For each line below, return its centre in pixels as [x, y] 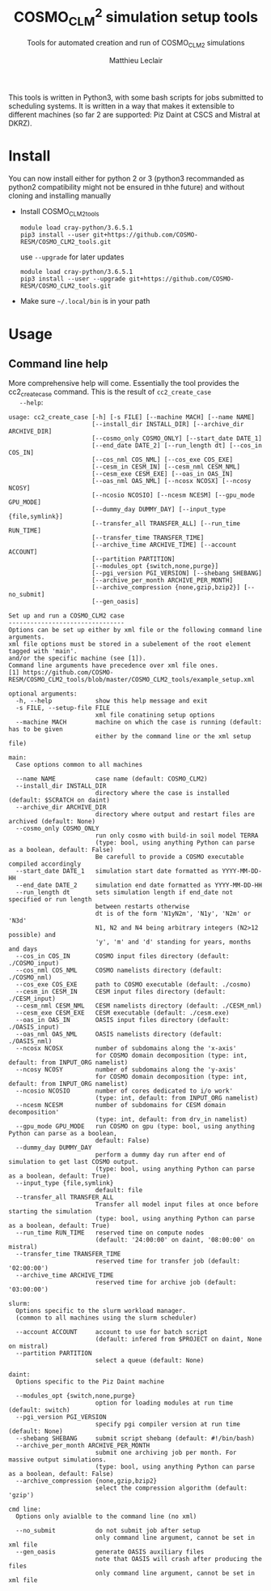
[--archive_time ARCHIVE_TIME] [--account [164, 545]
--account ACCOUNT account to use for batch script [112, 1332]
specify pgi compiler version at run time [168, 1424]
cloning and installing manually [60, 195]
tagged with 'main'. [43, 652]
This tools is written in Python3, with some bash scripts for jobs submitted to [136, 97]
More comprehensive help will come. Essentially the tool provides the [124, 383]
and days [23, 949]
